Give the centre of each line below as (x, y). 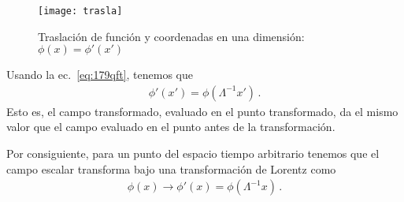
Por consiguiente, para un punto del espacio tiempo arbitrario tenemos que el (193, 153)
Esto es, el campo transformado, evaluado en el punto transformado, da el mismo (202, 111)
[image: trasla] (80, 11)
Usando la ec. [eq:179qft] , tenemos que (100, 75)
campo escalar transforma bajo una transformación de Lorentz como (171, 168)
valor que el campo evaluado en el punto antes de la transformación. (171, 127)
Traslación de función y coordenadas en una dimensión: (171, 36)
